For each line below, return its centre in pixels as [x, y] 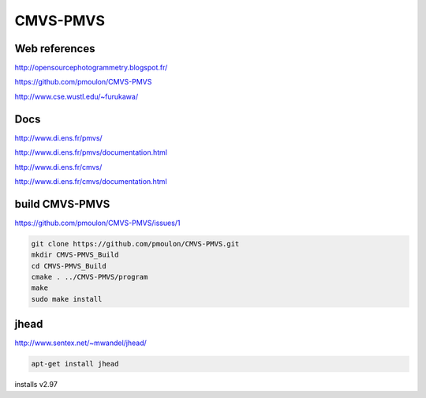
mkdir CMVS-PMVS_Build [75, 255]
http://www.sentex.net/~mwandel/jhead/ [81, 343]
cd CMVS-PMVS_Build [69, 266]
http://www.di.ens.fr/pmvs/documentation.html [91, 152]
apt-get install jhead [75, 364]
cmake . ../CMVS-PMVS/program [90, 277]
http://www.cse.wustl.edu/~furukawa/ [76, 96]
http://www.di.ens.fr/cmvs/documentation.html [91, 181]
